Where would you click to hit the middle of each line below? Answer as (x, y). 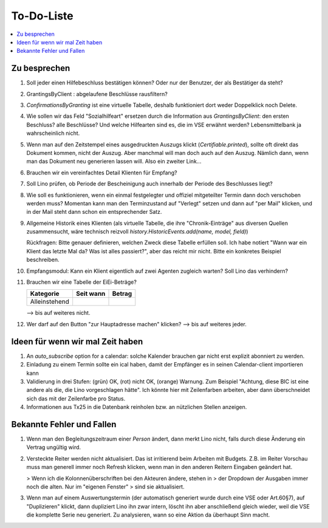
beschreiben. (43, 260)
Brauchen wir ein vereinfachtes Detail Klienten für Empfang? (102, 173)
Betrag (122, 293)
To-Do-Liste (43, 16)
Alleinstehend (50, 302)
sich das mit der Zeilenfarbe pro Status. (76, 399)
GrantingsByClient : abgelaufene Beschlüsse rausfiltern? (97, 94)
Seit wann (91, 293)
